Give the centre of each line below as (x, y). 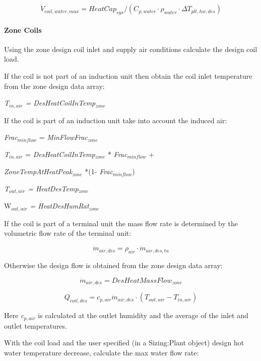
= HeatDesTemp (53, 188)
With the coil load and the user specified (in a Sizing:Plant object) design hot (124, 343)
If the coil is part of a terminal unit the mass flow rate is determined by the (121, 223)
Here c (14, 315)
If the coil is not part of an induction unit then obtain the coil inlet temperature (128, 76)
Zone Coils (23, 30)
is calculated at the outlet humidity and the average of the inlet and (143, 315)
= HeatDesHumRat (59, 206)
